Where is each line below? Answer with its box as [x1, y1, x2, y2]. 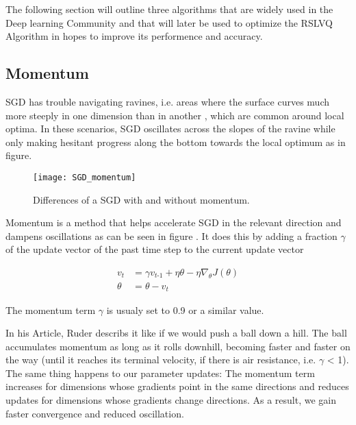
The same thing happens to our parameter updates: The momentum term [5, 365, 315, 380]
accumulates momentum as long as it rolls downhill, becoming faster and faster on [5, 339, 351, 353]
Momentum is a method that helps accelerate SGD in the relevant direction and [5, 215, 342, 230]
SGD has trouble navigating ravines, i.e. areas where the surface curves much [5, 94, 330, 108]
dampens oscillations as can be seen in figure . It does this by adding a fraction [5, 228, 338, 243]
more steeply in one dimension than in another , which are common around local [5, 108, 344, 122]
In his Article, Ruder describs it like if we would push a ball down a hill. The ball [5, 326, 347, 340]
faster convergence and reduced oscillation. [5, 406, 184, 420]
